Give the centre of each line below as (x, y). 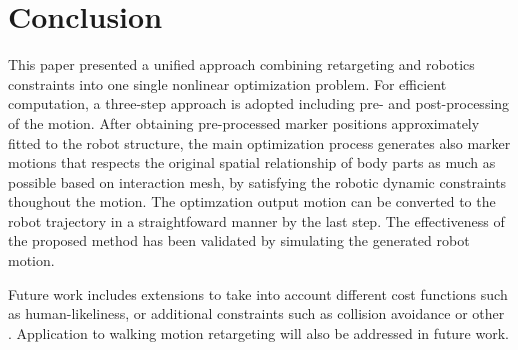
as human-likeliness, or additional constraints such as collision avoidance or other (256, 313)
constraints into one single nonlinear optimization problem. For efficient (227, 83)
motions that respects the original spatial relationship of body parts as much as (252, 162)
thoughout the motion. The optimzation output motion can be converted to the (252, 201)
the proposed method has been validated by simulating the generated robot (239, 240)
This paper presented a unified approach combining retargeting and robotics (241, 64)
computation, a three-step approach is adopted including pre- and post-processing (259, 103)
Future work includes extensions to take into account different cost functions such (258, 293)
